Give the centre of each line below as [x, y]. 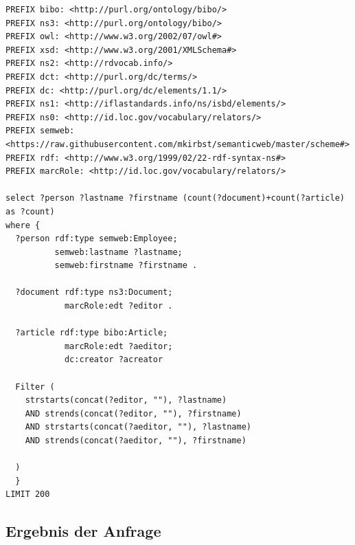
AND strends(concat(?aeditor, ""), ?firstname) [136, 441]
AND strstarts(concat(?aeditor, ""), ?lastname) [138, 427]
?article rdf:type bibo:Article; [92, 333]
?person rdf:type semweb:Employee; [96, 239]
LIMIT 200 [28, 494]
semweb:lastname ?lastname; [118, 252]
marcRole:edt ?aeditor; [118, 346]
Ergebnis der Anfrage [83, 531]
